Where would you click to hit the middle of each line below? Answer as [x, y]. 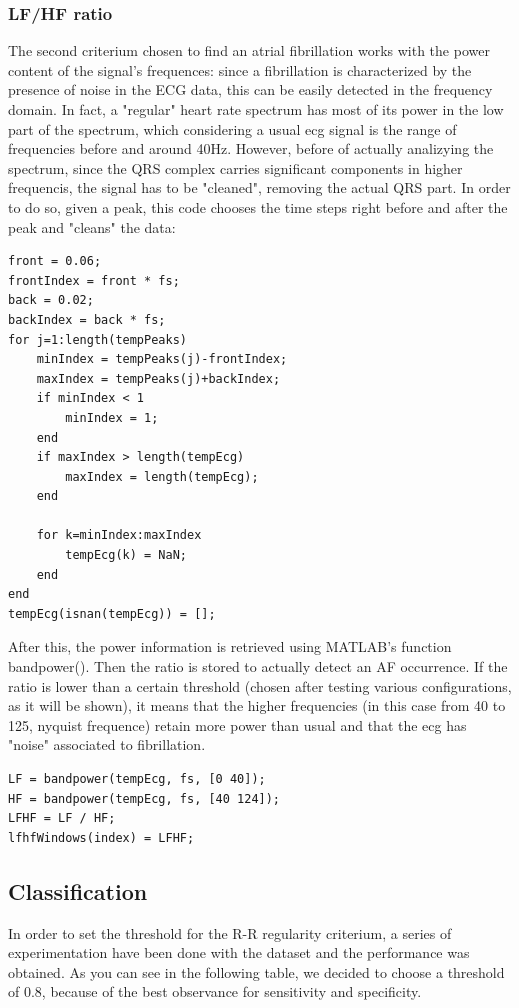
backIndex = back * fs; [87, 319]
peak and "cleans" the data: [92, 226]
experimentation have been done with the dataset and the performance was [239, 952]
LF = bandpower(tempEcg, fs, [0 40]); [137, 779]
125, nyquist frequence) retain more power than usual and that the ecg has [237, 724]
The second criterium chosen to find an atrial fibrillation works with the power [249, 50]
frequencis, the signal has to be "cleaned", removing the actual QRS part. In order [259, 187]
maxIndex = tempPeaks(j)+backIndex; [158, 378]
